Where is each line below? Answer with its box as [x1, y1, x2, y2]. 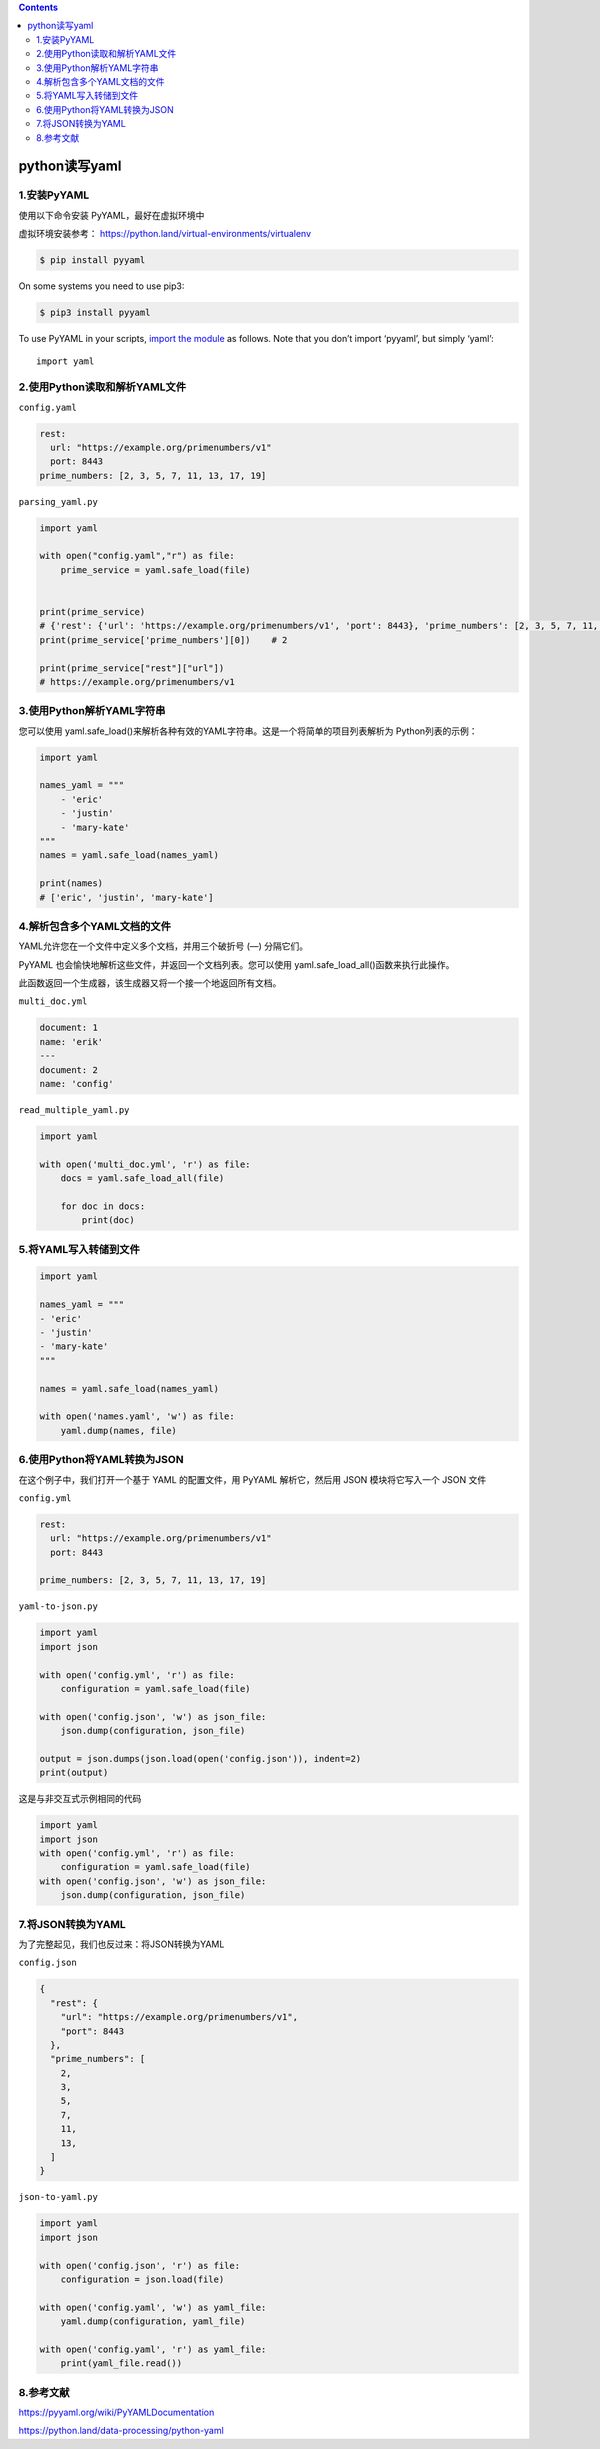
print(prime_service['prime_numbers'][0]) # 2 [39, 634, 288, 645]
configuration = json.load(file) [60, 2273, 225, 2285]
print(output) [39, 1767, 109, 1779]
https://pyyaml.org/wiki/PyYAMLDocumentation [18, 2406, 215, 2419]
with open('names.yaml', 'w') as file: [39, 1411, 235, 1422]
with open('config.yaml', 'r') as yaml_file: [39, 2343, 267, 2355]
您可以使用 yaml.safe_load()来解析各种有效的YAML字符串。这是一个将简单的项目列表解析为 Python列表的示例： [18, 725, 479, 737]
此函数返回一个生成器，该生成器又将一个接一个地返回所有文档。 [18, 977, 282, 989]
